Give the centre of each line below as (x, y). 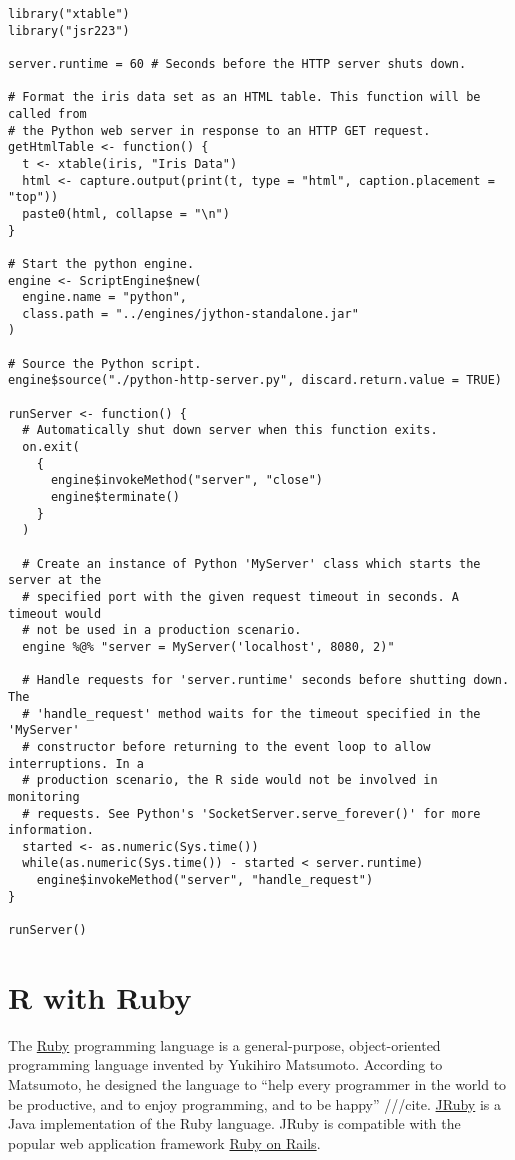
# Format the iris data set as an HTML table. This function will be (244, 97)
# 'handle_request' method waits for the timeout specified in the (251, 713)
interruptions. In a (76, 763)
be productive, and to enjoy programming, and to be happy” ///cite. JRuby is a (254, 1103)
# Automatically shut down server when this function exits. (230, 430)
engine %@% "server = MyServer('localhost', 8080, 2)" (208, 646)
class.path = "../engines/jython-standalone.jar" (190, 313)
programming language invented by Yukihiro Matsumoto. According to (225, 1064)
